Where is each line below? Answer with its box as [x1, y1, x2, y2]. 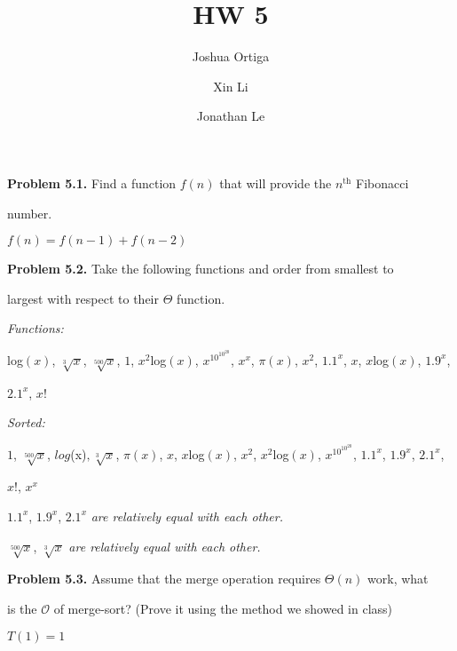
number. [7, 203, 52, 222]
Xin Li [213, 76, 248, 95]
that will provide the [219, 173, 332, 192]
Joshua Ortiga [192, 47, 270, 66]
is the [7, 599, 37, 617]
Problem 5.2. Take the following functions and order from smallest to [7, 259, 394, 278]
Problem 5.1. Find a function [7, 173, 177, 192]
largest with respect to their [7, 289, 159, 307]
